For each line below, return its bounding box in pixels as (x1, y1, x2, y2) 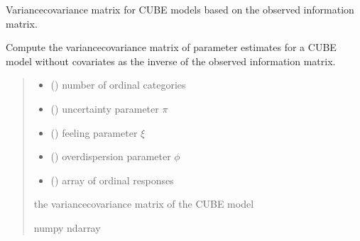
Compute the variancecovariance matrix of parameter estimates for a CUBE (6, 40, 337, 55)
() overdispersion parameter (50, 149, 171, 164)
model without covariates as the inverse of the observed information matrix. (6, 53, 336, 68)
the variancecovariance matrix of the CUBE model (33, 196, 254, 211)
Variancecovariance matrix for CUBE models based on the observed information (6, 2, 354, 16)
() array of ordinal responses (50, 172, 174, 187)
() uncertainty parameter (50, 101, 159, 116)
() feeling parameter (50, 125, 138, 140)
